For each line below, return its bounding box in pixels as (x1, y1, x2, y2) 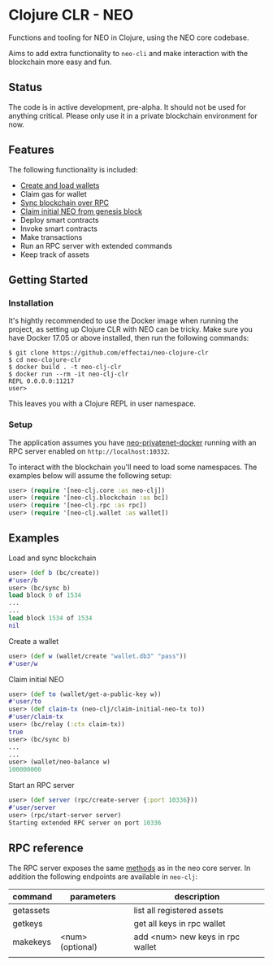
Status (8, 80, 43, 94)
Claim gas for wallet (19, 189, 87, 198)
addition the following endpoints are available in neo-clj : (8, 872, 197, 881)
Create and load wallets (19, 181, 100, 190)
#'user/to (8, 698, 42, 706)
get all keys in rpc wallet (133, 917, 226, 929)
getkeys (12, 917, 43, 929)
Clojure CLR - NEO (8, 6, 134, 24)
